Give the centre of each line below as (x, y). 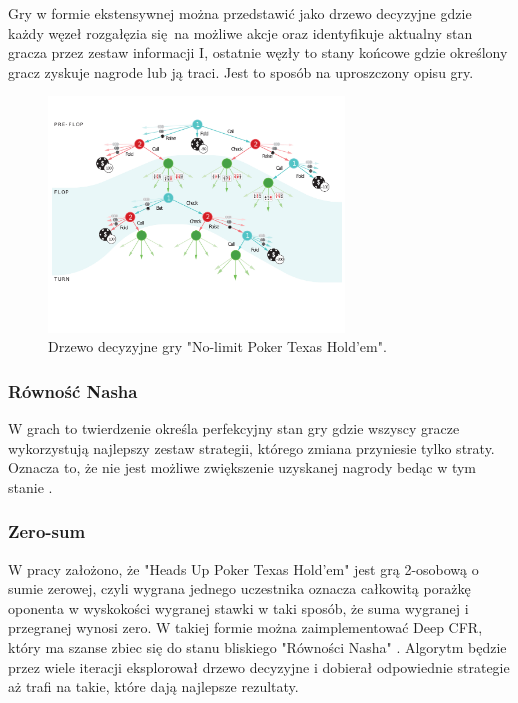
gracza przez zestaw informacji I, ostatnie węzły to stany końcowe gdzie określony (258, 52)
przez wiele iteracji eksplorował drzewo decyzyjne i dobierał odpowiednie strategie (259, 666)
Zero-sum (47, 531)
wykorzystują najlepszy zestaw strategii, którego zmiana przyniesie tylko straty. (251, 447)
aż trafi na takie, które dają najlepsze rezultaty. (153, 686)
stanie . (30, 486)
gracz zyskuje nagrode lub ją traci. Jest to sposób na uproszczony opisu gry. (241, 71)
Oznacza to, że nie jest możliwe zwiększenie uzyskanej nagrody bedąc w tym (242, 467)
